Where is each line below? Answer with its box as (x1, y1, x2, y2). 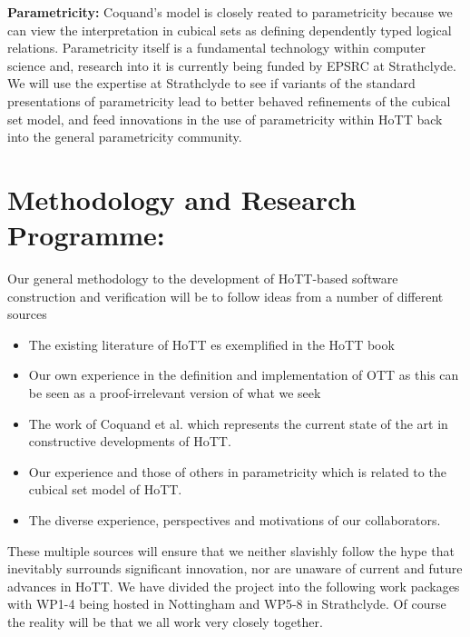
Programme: (7, 216, 165, 254)
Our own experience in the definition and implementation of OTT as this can (28, 365, 459, 384)
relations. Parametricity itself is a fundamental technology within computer (7, 38, 426, 57)
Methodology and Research (7, 180, 357, 217)
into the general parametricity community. (7, 127, 242, 146)
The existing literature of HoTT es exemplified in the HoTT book (28, 334, 395, 353)
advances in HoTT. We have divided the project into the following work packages (7, 576, 460, 595)
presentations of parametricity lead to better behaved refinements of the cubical (7, 91, 451, 110)
